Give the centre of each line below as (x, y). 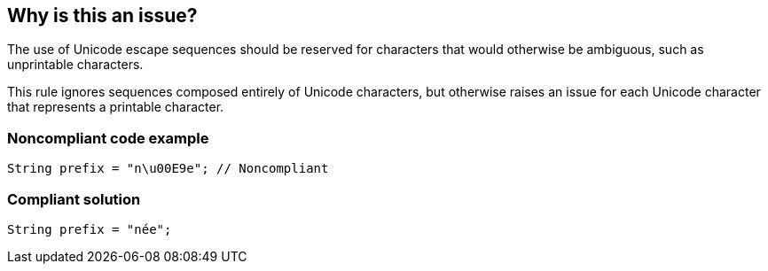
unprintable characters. (75, 65)
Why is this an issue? (102, 15)
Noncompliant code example (108, 138)
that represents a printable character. (116, 107)
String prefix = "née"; (90, 229)
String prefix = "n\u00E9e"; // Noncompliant (168, 169)
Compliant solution (74, 199)
